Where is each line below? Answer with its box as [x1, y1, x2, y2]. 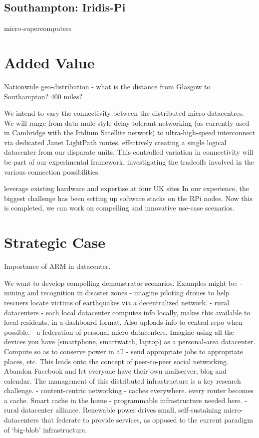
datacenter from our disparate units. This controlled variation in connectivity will [4, 147, 254, 157]
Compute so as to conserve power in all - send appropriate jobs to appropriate [4, 346, 243, 356]
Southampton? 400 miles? [4, 91, 83, 101]
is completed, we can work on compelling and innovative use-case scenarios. [4, 203, 235, 213]
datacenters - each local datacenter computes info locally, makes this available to [4, 307, 251, 317]
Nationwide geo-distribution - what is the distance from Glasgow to [4, 81, 211, 91]
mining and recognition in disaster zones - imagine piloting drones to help [4, 287, 230, 298]
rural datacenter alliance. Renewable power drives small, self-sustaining [4, 405, 222, 415]
